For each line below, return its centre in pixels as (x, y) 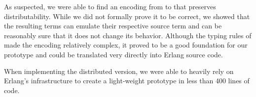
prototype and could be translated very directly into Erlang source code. (113, 54)
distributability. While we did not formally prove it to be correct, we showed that (127, 16)
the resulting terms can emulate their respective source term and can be (113, 26)
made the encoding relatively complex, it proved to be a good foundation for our (126, 45)
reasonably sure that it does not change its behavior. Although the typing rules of (128, 35)
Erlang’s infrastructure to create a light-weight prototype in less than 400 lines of (127, 81)
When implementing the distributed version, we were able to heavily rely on (119, 71)
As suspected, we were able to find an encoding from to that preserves (110, 6)
